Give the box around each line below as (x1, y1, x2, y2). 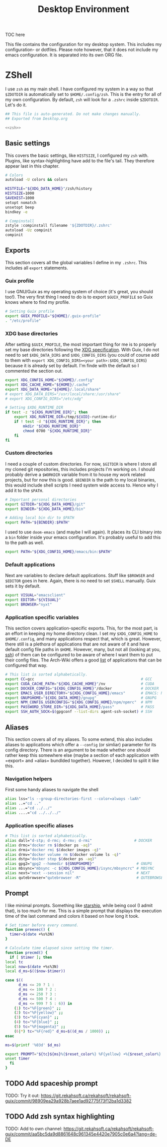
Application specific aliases (5, 822, 74, 829)
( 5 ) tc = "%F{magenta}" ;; (14, 1024, 66, 1030)
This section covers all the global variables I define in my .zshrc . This (5, 259, 148, 265)
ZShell (5, 69, 32, 81)
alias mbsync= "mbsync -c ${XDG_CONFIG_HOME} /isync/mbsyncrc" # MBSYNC (5, 866, 155, 871)
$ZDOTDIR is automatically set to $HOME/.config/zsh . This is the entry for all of (5, 91, 162, 97)
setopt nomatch (5, 200, 37, 205)
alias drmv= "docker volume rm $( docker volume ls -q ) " (5, 852, 121, 857)
